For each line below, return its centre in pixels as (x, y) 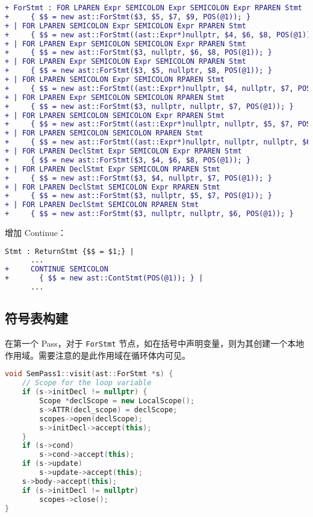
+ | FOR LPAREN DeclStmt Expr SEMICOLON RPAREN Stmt (113, 169)
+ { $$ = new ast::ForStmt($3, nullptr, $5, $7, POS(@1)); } (138, 196)
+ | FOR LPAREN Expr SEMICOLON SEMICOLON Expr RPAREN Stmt (126, 44)
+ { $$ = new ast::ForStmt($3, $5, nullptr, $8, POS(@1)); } (138, 71)
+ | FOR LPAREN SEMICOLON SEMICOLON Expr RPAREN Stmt (115, 115)
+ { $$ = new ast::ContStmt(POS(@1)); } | (104, 278)
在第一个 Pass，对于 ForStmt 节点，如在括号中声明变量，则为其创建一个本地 (155, 343)
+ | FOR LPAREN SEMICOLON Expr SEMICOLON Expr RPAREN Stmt (126, 26)
